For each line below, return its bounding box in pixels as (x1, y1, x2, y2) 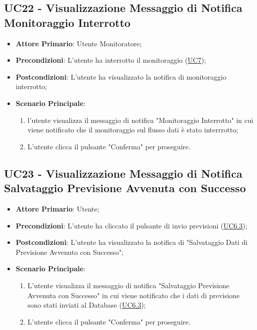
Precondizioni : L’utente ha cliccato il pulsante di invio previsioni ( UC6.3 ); (15, 220, 248, 230)
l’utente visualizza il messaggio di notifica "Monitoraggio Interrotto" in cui (27, 114, 254, 125)
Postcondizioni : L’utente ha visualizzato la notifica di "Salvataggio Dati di (15, 237, 248, 247)
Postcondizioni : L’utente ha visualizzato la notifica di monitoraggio (15, 71, 227, 82)
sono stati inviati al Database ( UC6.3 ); (27, 300, 146, 310)
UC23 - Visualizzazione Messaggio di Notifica (4, 165, 243, 181)
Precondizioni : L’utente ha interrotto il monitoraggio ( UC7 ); (15, 55, 206, 65)
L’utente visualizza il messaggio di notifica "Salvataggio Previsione (27, 280, 230, 290)
